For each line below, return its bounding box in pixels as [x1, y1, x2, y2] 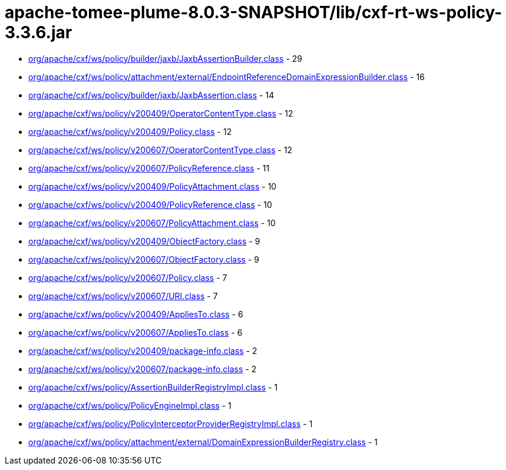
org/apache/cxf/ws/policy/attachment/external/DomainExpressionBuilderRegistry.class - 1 [28, 436, 378, 447]
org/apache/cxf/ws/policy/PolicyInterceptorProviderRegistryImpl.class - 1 [28, 418, 313, 429]
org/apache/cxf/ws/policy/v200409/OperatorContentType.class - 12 [28, 108, 293, 118]
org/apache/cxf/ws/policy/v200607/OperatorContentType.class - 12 [28, 144, 293, 155]
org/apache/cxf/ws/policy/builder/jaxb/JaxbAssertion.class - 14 [28, 90, 275, 100]
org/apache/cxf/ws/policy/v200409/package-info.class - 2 [28, 345, 257, 356]
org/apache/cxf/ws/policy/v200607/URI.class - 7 [28, 290, 218, 301]
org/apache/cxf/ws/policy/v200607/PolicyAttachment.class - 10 [28, 217, 276, 228]
